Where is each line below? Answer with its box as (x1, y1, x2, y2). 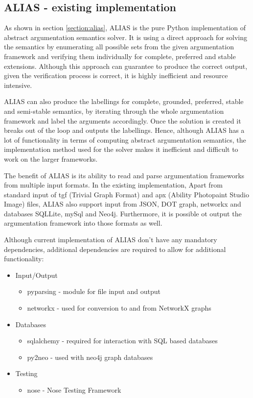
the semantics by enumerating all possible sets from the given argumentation (4, 42, 234, 52)
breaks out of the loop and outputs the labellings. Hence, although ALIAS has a (4, 125, 245, 135)
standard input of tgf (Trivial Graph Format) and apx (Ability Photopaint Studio (4, 189, 249, 199)
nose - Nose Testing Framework (27, 385, 121, 395)
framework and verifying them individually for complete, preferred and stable (4, 51, 236, 61)
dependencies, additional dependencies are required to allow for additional (4, 244, 226, 254)
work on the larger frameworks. (4, 153, 98, 164)
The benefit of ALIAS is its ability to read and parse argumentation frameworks (4, 170, 245, 180)
